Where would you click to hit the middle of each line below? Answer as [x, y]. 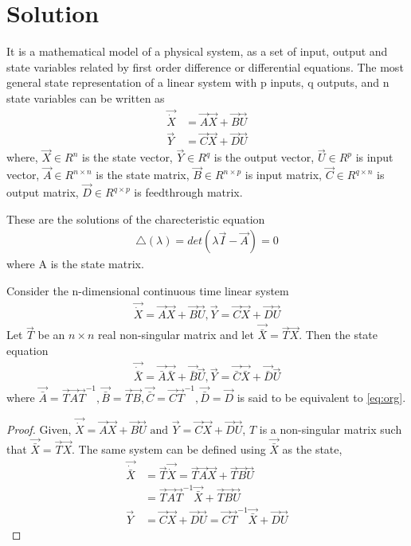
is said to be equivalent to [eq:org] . [321, 397]
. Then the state [339, 335]
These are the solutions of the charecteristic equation [136, 218]
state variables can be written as [86, 97]
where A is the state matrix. [75, 264]
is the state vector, [127, 157]
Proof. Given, [39, 429]
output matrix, [43, 192]
